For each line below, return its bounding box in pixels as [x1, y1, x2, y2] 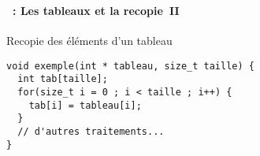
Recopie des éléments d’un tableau [6, 32, 173, 49]
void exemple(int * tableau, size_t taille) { [6, 60, 254, 72]
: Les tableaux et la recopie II [13, 2, 180, 18]
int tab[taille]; [17, 73, 108, 85]
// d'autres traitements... [17, 126, 165, 137]
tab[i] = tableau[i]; [28, 99, 142, 111]
